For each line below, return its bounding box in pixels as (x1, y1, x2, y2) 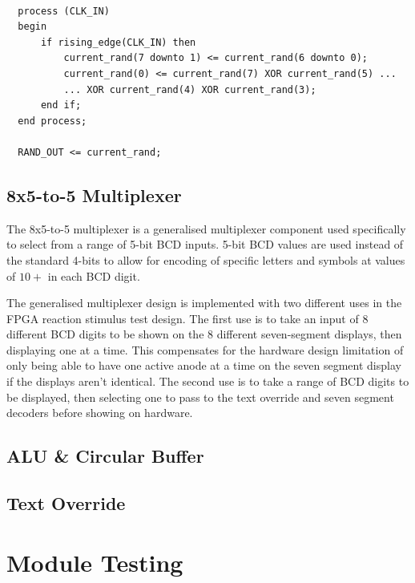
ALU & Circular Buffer (6, 443, 204, 468)
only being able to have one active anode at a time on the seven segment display (6, 357, 401, 374)
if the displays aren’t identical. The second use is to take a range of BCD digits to (6, 373, 409, 390)
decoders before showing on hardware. (6, 404, 193, 421)
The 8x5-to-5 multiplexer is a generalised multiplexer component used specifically (6, 220, 406, 237)
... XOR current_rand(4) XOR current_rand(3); (63, 83, 316, 95)
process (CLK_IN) (18, 5, 110, 17)
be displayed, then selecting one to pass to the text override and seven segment (6, 388, 394, 405)
